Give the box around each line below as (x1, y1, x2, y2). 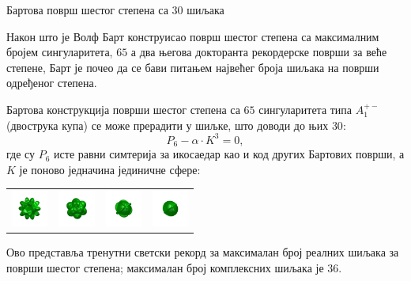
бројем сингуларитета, (6, 44, 113, 60)
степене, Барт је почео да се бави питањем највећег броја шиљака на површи (6, 59, 379, 75)
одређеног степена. (6, 74, 97, 91)
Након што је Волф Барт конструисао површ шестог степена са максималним (6, 28, 379, 44)
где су (6, 146, 36, 162)
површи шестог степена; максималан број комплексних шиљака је (6, 260, 324, 276)
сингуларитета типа (258, 101, 353, 117)
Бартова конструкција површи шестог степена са (6, 101, 240, 117)
